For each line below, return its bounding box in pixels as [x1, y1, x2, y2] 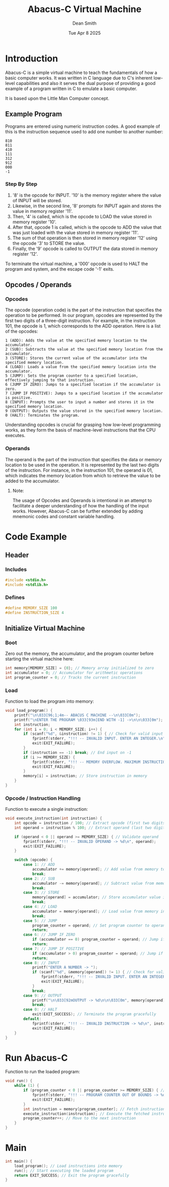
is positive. [5, 395, 33, 400]
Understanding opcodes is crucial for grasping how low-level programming [5, 421, 161, 428]
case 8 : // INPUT [23, 960, 59, 965]
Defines [5, 594, 25, 601]
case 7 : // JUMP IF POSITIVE [23, 946, 84, 951]
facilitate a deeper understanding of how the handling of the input [12, 502, 149, 508]
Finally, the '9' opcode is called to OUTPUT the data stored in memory [12, 245, 158, 251]
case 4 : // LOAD [23, 904, 57, 909]
